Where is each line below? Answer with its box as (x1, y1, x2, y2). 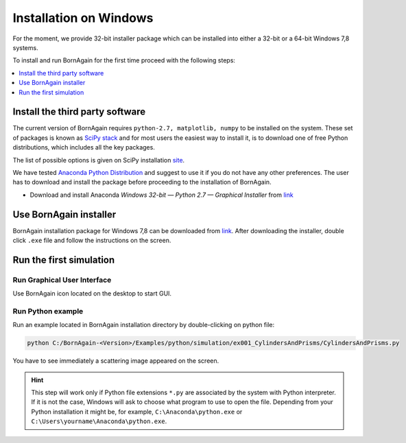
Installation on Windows (12, 10, 154, 25)
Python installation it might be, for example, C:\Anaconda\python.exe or (31, 407, 243, 416)
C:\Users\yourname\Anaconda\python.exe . (31, 417, 167, 425)
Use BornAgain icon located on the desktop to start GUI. (12, 289, 171, 298)
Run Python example (12, 306, 84, 315)
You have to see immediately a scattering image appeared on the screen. (12, 357, 219, 365)
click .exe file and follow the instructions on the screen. (12, 237, 171, 245)
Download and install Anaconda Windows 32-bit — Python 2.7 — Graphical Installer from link (29, 191, 294, 199)
